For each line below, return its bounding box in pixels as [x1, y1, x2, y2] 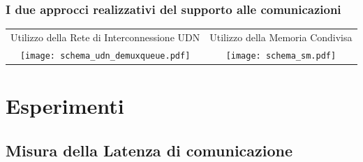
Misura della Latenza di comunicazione [6, 139, 293, 161]
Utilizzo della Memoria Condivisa [209, 29, 353, 44]
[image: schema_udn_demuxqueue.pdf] [20, 50, 191, 61]
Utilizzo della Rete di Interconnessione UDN [10, 29, 200, 44]
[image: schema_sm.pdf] [225, 50, 336, 61]
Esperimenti [6, 91, 124, 120]
